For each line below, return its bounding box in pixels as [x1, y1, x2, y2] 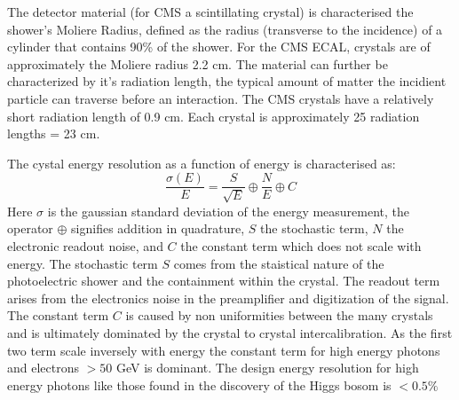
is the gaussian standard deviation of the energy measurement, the [47, 201, 410, 220]
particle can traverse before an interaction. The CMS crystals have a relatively [7, 89, 434, 107]
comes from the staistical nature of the [173, 254, 384, 272]
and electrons [7, 358, 80, 377]
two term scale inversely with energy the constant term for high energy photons [7, 341, 440, 359]
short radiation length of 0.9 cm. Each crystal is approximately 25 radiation [7, 106, 420, 125]
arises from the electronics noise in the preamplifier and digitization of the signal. [7, 288, 449, 307]
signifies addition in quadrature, [71, 219, 245, 238]
